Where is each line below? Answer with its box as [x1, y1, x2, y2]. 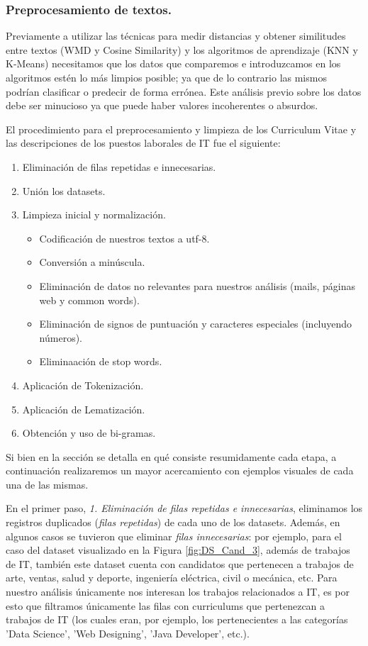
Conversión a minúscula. [39, 255, 145, 269]
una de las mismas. [6, 477, 89, 491]
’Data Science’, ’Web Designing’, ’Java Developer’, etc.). [6, 625, 250, 640]
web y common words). [39, 292, 140, 307]
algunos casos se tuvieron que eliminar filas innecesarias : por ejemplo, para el [6, 528, 342, 543]
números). [39, 330, 82, 345]
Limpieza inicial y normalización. [22, 207, 166, 222]
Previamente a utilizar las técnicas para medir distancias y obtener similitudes [6, 28, 346, 43]
